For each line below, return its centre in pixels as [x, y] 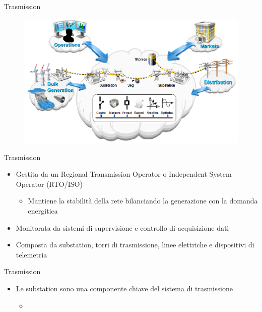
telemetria [31, 254]
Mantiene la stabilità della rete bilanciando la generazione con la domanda [143, 201]
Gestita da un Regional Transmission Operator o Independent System [124, 174]
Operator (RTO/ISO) [49, 184]
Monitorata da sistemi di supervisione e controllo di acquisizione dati [122, 227]
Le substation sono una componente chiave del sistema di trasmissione [124, 288]
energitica [43, 211]
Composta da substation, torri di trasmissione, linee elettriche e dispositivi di [135, 245]
